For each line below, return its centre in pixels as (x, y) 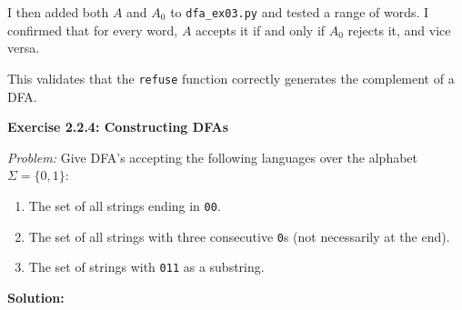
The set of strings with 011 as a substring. (146, 267)
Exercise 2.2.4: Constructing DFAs (118, 127)
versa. (24, 48)
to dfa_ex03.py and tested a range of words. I (300, 12)
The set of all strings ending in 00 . (125, 205)
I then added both (58, 12)
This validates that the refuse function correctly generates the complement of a (231, 78)
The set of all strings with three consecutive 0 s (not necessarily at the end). (239, 236)
